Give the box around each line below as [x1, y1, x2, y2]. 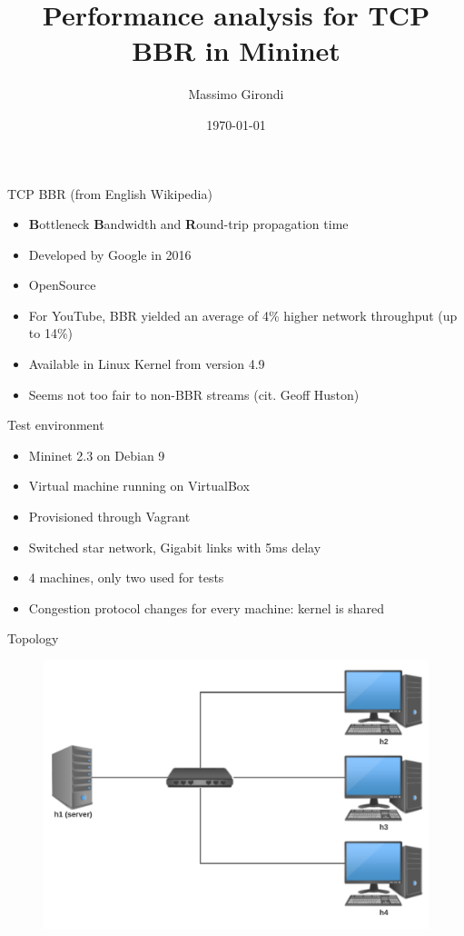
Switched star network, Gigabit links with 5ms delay [28, 537, 321, 556]
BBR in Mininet [132, 32, 341, 69]
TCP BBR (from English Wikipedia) [7, 184, 212, 203]
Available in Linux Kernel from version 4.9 [28, 354, 265, 373]
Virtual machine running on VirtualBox [28, 476, 250, 495]
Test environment [7, 415, 104, 434]
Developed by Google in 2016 [28, 244, 192, 264]
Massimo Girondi [188, 85, 284, 104]
